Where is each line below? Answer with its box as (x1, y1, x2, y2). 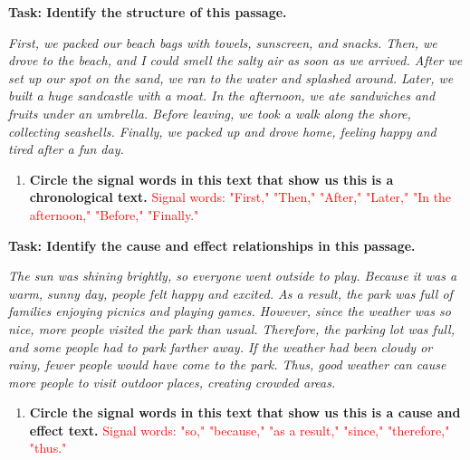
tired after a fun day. (8, 139, 124, 158)
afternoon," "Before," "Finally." (29, 205, 199, 224)
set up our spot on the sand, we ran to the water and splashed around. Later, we (8, 68, 454, 87)
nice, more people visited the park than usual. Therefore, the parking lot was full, (8, 319, 455, 338)
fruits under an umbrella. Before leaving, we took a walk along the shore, (8, 103, 411, 122)
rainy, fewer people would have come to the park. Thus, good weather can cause (8, 355, 446, 374)
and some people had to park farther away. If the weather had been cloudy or (8, 337, 433, 356)
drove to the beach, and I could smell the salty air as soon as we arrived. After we (8, 51, 463, 70)
